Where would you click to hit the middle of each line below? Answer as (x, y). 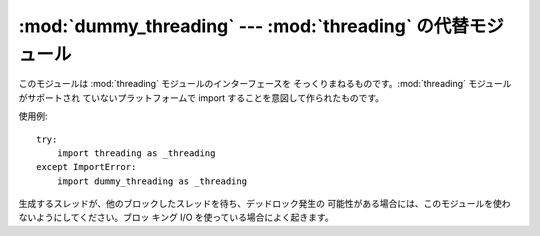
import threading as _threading (136, 153)
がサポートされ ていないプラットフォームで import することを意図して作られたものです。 (201, 97)
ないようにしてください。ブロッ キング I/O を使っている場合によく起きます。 (176, 217)
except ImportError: (86, 167)
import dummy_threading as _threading (152, 181)
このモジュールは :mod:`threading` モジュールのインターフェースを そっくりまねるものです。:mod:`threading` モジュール (265, 84)
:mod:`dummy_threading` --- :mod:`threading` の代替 (244, 26)
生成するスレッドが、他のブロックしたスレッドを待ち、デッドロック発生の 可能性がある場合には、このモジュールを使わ (264, 204)
